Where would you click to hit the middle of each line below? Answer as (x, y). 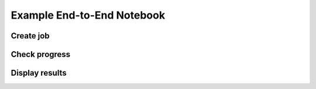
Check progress (41, 54)
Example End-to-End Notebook (88, 15)
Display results (39, 73)
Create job (30, 36)
